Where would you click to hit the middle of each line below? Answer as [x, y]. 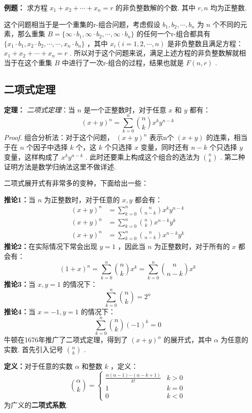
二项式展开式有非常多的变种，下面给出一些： [76, 183]
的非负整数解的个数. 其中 [155, 7]
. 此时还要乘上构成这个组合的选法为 [142, 156]
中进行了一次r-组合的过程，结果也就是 [123, 62]
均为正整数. [229, 7]
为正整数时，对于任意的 [82, 199]
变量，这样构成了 [31, 156]
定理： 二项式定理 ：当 [40, 109]
